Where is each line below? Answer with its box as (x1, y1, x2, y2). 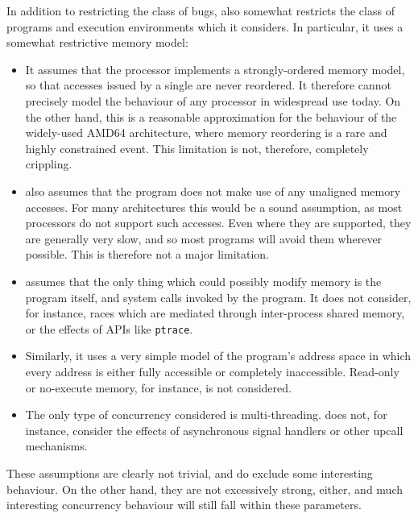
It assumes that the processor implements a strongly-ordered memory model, (25, 60, 405, 77)
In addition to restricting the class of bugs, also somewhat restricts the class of (6, 2, 395, 19)
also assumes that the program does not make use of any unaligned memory (25, 182, 401, 199)
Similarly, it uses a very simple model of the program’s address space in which (25, 347, 412, 364)
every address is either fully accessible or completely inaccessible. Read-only (25, 363, 399, 379)
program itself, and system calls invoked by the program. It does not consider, (25, 288, 412, 305)
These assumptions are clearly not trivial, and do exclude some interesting (6, 464, 373, 481)
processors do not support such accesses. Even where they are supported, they (25, 214, 412, 231)
